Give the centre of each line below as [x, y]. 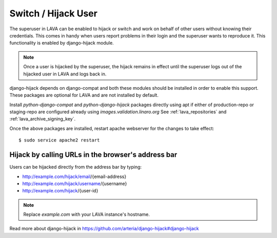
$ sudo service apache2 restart [59, 140]
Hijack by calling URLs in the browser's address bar [93, 155]
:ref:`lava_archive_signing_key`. [43, 119]
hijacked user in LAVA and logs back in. [65, 74]
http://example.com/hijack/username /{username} [75, 183]
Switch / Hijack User [53, 13]
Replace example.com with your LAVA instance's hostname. [87, 214]
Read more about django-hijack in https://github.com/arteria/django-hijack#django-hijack [104, 229]
